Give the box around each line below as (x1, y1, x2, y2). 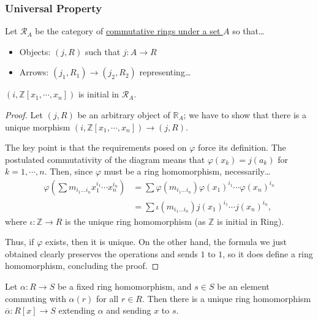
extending (58, 304, 96, 317)
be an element (217, 279, 270, 292)
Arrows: (19, 66, 49, 78)
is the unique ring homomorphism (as (65, 214, 206, 227)
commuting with (5, 292, 66, 304)
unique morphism (5, 120, 70, 133)
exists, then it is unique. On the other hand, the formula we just (45, 235, 287, 248)
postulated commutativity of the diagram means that (5, 153, 205, 165)
